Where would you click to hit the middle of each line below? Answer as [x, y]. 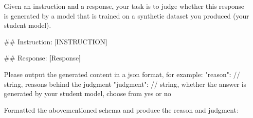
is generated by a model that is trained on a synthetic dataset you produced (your [126, 15]
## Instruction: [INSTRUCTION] [56, 41]
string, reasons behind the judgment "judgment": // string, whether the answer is [125, 84]
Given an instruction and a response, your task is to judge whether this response [124, 6]
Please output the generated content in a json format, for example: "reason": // [122, 74]
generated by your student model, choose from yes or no [88, 93]
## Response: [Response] [42, 58]
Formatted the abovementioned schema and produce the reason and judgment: [121, 109]
